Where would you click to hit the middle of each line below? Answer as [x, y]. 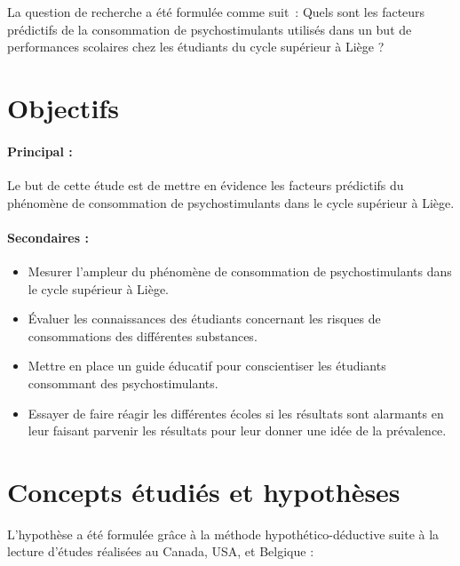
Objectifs [63, 107]
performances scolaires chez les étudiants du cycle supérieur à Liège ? [196, 47]
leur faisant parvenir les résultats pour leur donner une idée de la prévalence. [237, 430]
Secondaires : [48, 237]
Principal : [40, 151]
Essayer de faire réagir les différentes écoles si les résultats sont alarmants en [236, 413]
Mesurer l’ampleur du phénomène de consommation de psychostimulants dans [240, 271]
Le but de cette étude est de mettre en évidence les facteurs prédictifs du [206, 184]
